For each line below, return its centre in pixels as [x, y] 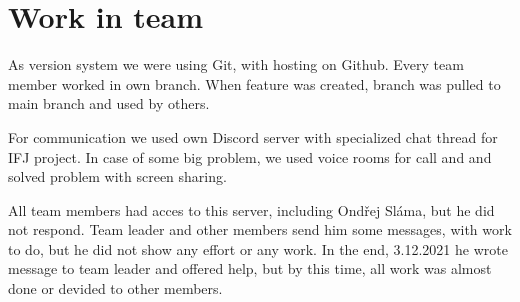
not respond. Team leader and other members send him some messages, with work [260, 229]
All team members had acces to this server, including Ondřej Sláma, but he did [251, 209]
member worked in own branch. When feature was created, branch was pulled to [254, 83]
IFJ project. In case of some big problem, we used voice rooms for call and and [250, 156]
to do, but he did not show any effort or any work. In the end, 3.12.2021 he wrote [258, 248]
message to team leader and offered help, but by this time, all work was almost [250, 268]
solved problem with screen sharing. [117, 176]
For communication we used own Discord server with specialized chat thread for [253, 136]
